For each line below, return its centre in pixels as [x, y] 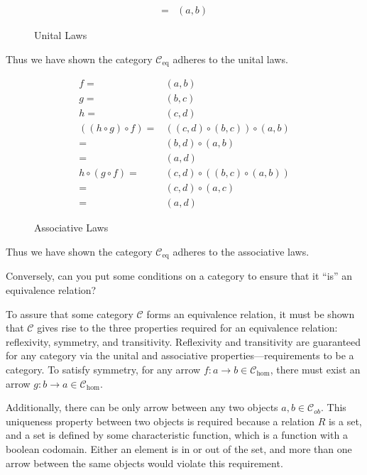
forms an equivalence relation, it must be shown [251, 313]
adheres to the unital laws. [230, 59]
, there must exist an [315, 369]
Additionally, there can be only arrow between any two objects [142, 407]
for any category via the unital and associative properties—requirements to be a [180, 355]
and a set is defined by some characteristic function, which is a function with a [177, 435]
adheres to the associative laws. [241, 251]
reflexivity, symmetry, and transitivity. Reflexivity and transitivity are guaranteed [183, 341]
